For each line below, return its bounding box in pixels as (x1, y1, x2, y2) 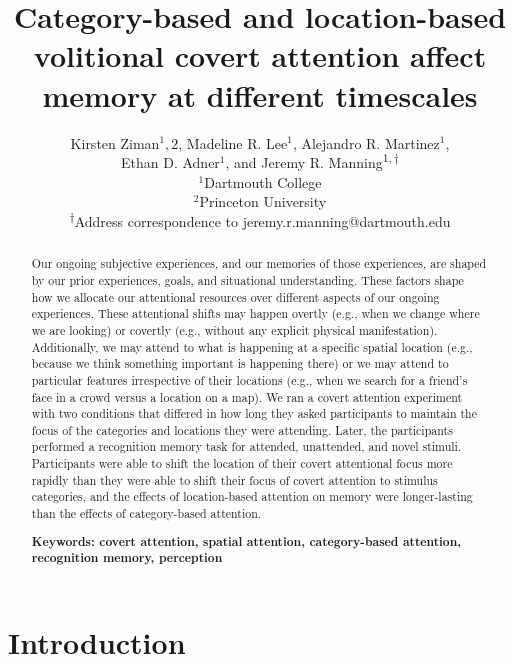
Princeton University (199, 191, 327, 212)
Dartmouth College (204, 171, 322, 192)
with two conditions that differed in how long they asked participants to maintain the (31, 405, 477, 422)
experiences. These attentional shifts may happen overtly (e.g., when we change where (31, 305, 480, 322)
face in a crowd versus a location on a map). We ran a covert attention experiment (31, 388, 463, 405)
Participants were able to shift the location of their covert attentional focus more (31, 455, 453, 472)
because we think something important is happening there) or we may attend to (31, 355, 449, 372)
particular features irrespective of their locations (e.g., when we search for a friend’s (31, 371, 468, 388)
